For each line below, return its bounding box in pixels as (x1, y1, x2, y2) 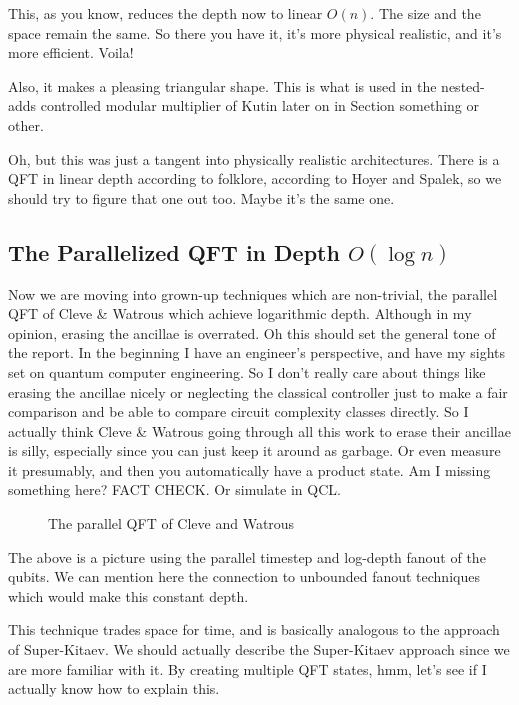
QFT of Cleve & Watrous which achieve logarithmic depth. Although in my (8, 303, 472, 324)
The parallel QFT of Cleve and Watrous (48, 513, 295, 534)
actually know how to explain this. (8, 678, 220, 699)
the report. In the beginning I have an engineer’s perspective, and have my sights (8, 342, 506, 363)
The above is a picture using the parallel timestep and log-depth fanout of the (8, 546, 486, 567)
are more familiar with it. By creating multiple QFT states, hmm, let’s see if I (8, 658, 487, 679)
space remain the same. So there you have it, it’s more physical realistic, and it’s (8, 22, 502, 43)
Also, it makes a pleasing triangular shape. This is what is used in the (8, 75, 437, 96)
